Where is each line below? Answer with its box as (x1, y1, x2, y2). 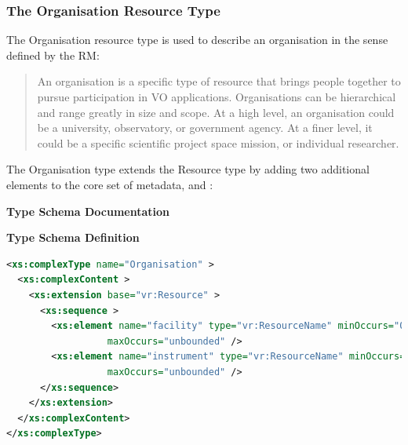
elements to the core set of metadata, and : (6, 176, 213, 192)
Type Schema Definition (6, 229, 140, 246)
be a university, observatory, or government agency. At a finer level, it (37, 119, 373, 136)
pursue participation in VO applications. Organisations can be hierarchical (37, 89, 396, 104)
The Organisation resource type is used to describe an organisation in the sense (6, 31, 388, 48)
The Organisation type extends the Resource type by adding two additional (6, 161, 370, 177)
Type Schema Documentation (6, 202, 169, 219)
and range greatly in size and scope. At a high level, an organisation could (37, 104, 395, 120)
